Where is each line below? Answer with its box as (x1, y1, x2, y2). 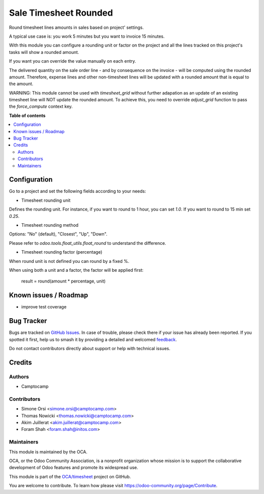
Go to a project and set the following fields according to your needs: (9, 188, 146, 194)
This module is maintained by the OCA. (9, 448, 88, 455)
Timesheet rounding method (21, 222, 79, 228)
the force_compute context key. (9, 103, 73, 110)
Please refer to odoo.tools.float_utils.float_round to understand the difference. (9, 240, 166, 246)
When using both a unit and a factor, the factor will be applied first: (9, 267, 144, 273)
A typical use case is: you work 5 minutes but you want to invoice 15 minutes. (9, 33, 165, 39)
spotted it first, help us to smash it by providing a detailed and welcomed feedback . (9, 336, 177, 342)
